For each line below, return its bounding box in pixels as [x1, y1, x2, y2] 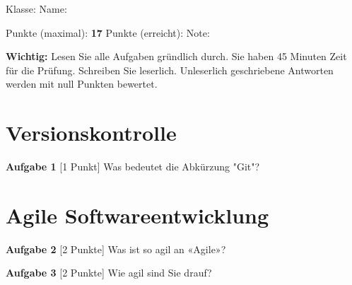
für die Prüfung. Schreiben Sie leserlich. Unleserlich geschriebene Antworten [6, 62, 334, 77]
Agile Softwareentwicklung [6, 200, 269, 229]
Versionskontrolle [6, 118, 177, 147]
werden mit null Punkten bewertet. [6, 76, 158, 91]
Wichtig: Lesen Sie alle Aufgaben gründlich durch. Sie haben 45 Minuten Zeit [6, 49, 347, 64]
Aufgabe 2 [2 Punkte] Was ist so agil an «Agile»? [6, 241, 226, 256]
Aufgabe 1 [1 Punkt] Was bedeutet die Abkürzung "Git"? [6, 159, 260, 174]
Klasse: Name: [6, 1, 67, 16]
